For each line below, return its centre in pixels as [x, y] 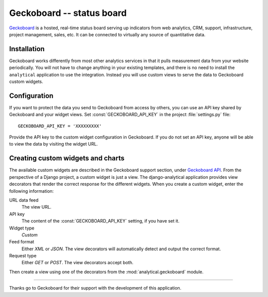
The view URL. [36, 207]
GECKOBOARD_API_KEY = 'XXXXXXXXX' [60, 126]
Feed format [22, 242]
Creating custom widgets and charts [67, 158]
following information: [32, 191]
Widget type [22, 228]
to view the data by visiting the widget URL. [54, 144]
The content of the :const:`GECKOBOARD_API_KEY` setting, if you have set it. [100, 221]
